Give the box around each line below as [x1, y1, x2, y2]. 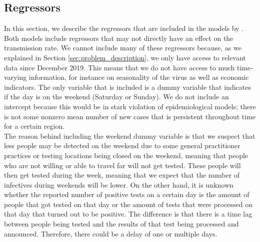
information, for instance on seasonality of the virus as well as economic [28, 72, 249, 82]
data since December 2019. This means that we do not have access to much [4, 62, 235, 72]
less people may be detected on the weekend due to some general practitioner [4, 140, 240, 151]
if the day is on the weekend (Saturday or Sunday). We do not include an [4, 91, 229, 102]
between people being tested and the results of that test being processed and [4, 219, 239, 229]
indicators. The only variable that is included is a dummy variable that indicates [4, 81, 251, 92]
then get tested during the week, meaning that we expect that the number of [4, 170, 240, 180]
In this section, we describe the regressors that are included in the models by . [4, 23, 244, 33]
